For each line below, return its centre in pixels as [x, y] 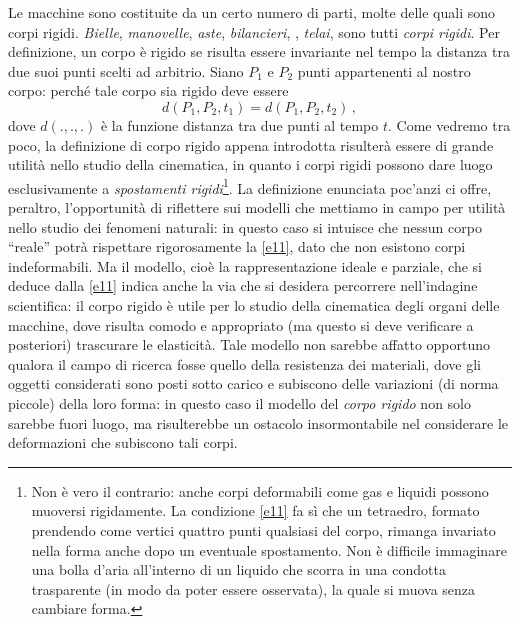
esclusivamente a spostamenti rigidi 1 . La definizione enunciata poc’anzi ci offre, [250, 186]
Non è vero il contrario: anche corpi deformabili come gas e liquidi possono [260, 490]
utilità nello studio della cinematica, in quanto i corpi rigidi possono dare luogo [250, 164]
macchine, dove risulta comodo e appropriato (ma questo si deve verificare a [241, 324]
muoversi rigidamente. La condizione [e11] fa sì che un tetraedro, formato [255, 510]
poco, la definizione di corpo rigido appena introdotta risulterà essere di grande [251, 144]
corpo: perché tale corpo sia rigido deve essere [148, 90]
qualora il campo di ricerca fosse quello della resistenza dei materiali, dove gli [244, 363]
